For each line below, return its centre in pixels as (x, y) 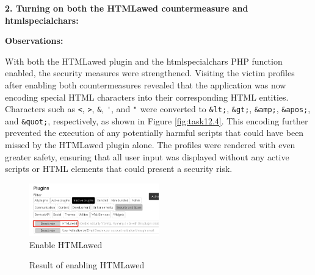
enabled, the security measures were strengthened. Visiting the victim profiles (150, 73)
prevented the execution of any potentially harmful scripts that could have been (154, 133)
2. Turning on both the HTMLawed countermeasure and (127, 8)
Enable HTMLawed (66, 244)
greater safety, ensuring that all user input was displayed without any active (147, 156)
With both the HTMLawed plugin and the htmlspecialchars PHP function (144, 61)
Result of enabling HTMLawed (87, 265)
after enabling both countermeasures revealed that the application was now (146, 84)
